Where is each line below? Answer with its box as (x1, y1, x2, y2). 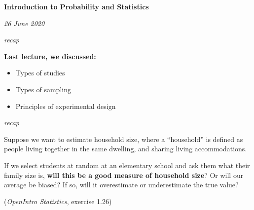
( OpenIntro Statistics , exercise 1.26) (4, 196, 112, 206)
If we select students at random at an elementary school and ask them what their (4, 160, 250, 170)
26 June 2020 (4, 18, 45, 28)
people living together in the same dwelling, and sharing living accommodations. (4, 143, 247, 154)
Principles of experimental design (15, 101, 116, 111)
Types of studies (15, 68, 65, 78)
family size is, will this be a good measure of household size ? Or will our (4, 170, 244, 180)
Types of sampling (15, 84, 71, 94)
